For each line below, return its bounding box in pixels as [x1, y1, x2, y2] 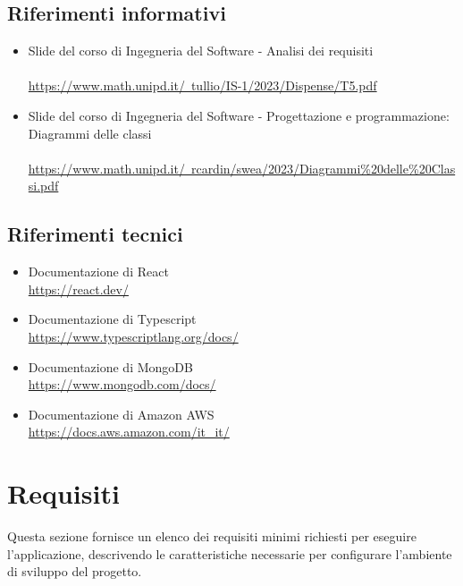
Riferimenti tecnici [7, 220, 183, 248]
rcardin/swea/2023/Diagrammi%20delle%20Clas [190, 158, 456, 177]
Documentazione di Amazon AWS [28, 404, 215, 423]
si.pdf [28, 176, 59, 195]
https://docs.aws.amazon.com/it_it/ [28, 422, 230, 441]
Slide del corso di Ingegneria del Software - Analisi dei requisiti [28, 41, 374, 60]
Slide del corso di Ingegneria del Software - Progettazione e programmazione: [28, 106, 450, 124]
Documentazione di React [28, 262, 169, 281]
